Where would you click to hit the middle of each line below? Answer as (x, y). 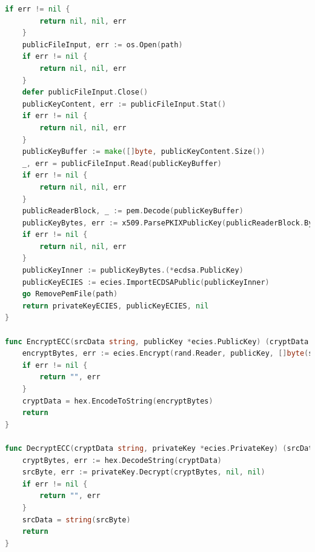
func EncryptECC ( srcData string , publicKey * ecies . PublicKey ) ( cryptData (157, 341)
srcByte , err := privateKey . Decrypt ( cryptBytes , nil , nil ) (144, 472)
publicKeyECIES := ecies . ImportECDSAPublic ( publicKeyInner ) (146, 282)
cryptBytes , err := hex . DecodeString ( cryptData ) (122, 460)
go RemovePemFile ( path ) (70, 294)
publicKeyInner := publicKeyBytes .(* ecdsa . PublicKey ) (133, 271)
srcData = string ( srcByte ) (76, 520)
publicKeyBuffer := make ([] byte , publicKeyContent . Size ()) (144, 152)
